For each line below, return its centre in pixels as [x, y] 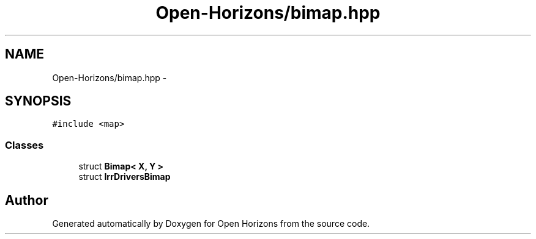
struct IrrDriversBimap [125, 177]
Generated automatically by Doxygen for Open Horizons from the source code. [211, 224]
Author [27, 200]
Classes [24, 145]
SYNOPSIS [38, 101]
